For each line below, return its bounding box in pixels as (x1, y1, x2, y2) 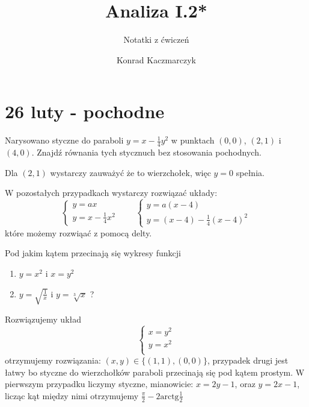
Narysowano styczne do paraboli (5, 134, 124, 147)
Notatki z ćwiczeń (123, 33, 189, 46)
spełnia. (236, 166, 265, 178)
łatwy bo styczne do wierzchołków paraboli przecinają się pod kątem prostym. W (5, 365, 305, 378)
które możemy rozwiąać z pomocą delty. (5, 226, 152, 239)
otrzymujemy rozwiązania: (5, 354, 101, 367)
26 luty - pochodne (5, 99, 165, 124)
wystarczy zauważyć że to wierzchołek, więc (50, 166, 211, 178)
